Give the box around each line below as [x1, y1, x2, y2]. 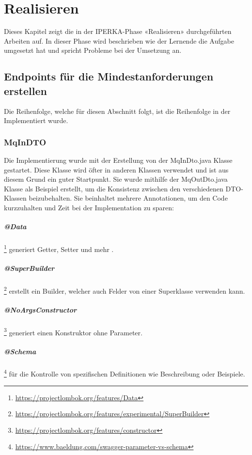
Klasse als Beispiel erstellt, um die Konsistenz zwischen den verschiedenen [4, 183, 223, 193]
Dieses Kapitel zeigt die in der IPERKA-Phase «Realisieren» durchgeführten [4, 26, 232, 36]
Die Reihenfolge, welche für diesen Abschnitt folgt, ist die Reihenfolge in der [4, 106, 231, 116]
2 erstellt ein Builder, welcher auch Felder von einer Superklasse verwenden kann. [4, 284, 245, 296]
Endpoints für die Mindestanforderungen [4, 69, 214, 84]
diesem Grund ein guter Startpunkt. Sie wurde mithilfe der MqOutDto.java [4, 174, 228, 184]
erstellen [4, 83, 47, 98]
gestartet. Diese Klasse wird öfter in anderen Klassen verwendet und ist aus [4, 164, 229, 174]
